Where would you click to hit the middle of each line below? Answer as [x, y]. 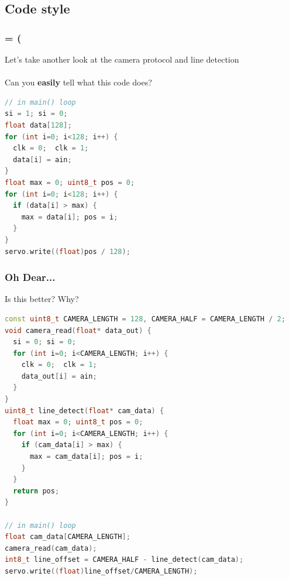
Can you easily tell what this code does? [78, 82]
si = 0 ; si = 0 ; [44, 342]
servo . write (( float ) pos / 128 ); [68, 251]
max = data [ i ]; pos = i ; [70, 217]
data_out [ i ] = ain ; [59, 376]
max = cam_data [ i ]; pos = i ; [86, 457]
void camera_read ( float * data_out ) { [78, 330]
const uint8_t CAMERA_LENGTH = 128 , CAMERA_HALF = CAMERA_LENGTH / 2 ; [145, 319]
